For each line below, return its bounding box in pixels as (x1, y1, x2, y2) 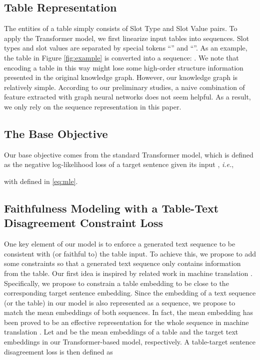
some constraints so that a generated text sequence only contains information (4, 258, 241, 268)
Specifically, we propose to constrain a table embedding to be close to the (4, 277, 229, 288)
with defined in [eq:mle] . (4, 175, 78, 186)
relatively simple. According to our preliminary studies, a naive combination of (4, 81, 245, 92)
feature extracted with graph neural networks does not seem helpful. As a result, (4, 91, 251, 102)
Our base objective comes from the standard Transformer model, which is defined (4, 149, 253, 159)
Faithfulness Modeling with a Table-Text (4, 200, 219, 215)
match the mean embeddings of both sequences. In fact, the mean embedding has (4, 307, 253, 317)
